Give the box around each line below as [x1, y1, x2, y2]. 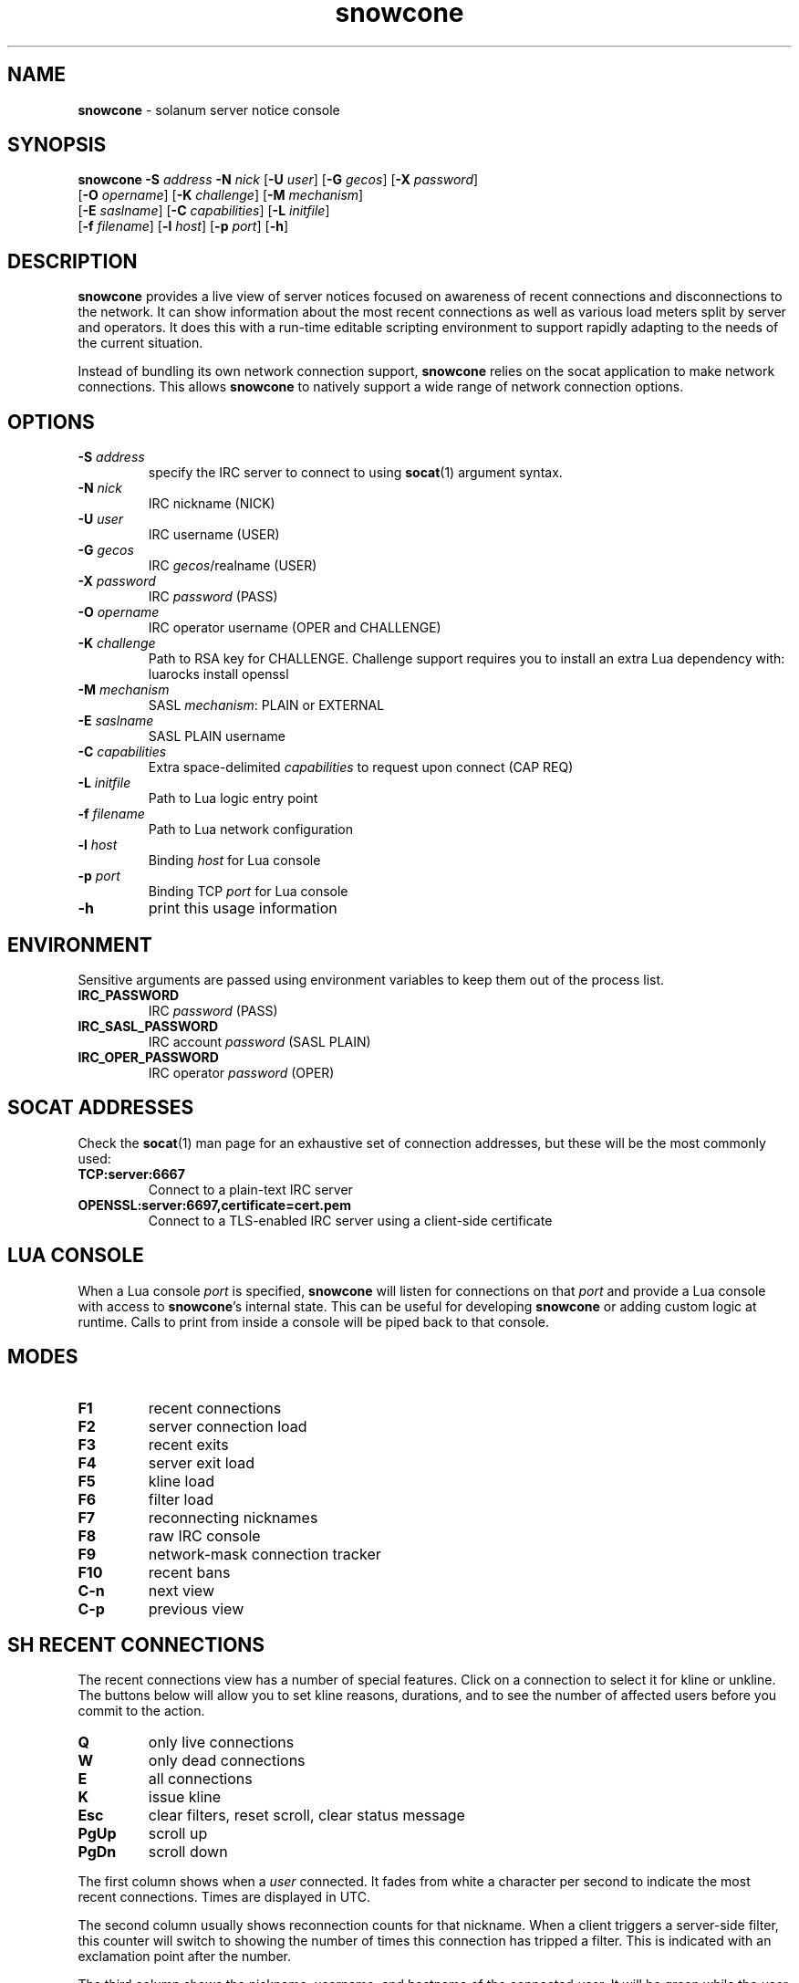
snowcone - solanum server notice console [78, 101, 340, 118]
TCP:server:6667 [78, 1165, 185, 1182]
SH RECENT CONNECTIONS [7, 1633, 265, 1656]
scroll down [148, 1842, 228, 1862]
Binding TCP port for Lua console [148, 883, 348, 900]
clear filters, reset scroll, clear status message [148, 1806, 465, 1825]
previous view [148, 1599, 244, 1618]
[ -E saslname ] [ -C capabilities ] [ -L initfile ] [78, 203, 330, 219]
